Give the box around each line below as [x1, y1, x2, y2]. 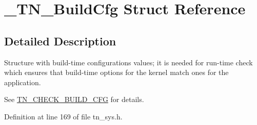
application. [4, 77, 41, 87]
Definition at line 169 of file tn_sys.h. [4, 111, 123, 121]
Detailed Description [4, 33, 116, 48]
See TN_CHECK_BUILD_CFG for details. [4, 94, 144, 105]
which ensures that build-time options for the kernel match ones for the [4, 67, 229, 78]
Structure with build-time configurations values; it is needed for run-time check [4, 57, 253, 67]
